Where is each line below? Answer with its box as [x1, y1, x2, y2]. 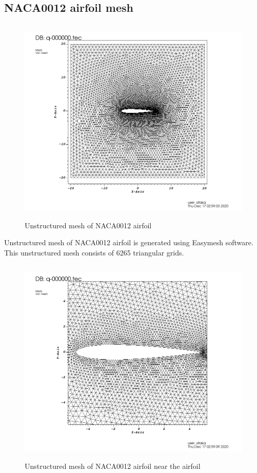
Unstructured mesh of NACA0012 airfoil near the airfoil [25, 461, 201, 471]
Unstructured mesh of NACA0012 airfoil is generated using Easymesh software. [4, 237, 253, 248]
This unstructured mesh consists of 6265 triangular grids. [4, 247, 184, 258]
